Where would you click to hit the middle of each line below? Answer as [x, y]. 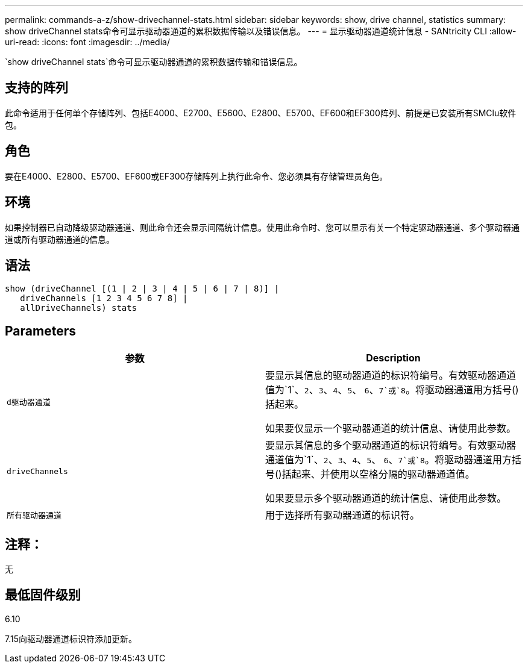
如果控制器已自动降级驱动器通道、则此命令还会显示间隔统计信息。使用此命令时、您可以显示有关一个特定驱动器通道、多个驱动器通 [262, 227]
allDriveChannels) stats [79, 308]
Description [393, 358]
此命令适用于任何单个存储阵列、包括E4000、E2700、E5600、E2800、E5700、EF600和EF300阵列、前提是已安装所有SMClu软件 [261, 113]
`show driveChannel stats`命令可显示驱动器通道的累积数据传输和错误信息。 [154, 62]
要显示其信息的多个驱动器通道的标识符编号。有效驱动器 [391, 445]
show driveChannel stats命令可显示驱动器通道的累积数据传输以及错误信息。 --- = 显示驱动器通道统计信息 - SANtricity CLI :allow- [261, 31]
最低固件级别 [43, 595]
